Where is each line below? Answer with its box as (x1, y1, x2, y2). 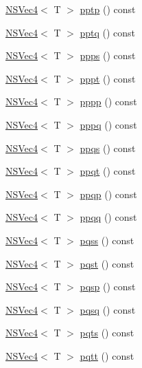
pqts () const (80, 325, 134, 340)
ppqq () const (80, 210, 137, 224)
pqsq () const (80, 302, 136, 316)
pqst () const (80, 256, 134, 270)
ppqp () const (80, 186, 137, 201)
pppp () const (80, 94, 137, 109)
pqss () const (80, 232, 134, 247)
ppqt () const (80, 164, 136, 178)
